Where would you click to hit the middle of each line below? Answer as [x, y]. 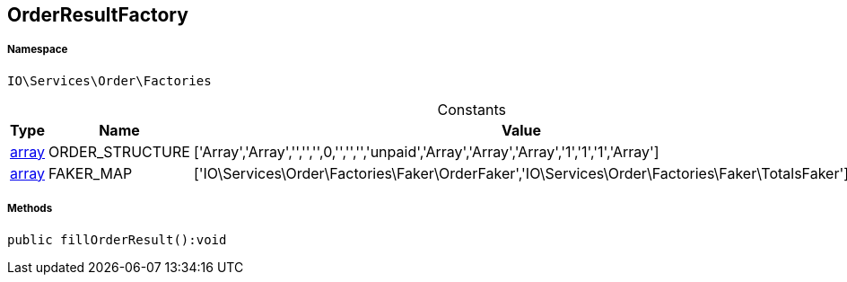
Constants [472, 109]
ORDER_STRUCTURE [119, 151]
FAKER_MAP [91, 173]
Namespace [38, 50]
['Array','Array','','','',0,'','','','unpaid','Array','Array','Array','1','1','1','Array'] [426, 151]
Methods [30, 209]
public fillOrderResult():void [117, 239]
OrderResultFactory [98, 15]
